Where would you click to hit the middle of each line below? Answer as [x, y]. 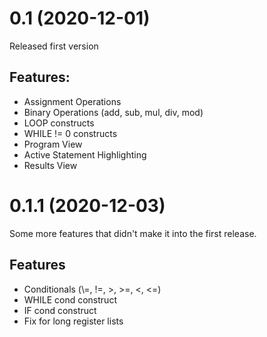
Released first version [54, 46]
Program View [53, 144]
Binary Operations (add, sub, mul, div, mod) [113, 112]
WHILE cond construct [70, 299]
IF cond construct [60, 310]
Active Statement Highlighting [85, 154]
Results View [50, 165]
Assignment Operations [72, 101]
